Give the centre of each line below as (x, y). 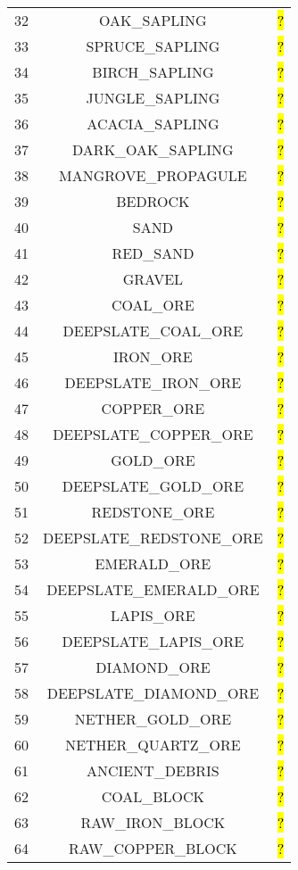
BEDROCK (153, 201)
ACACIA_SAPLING (153, 124)
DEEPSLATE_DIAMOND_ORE (153, 693)
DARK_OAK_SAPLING (153, 149)
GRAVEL (153, 279)
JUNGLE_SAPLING (153, 98)
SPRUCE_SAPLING (153, 46)
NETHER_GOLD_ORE (153, 719)
